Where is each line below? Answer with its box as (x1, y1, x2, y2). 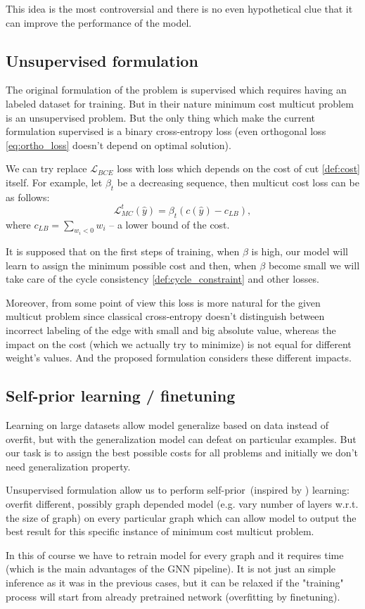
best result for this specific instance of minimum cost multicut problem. (6, 524, 314, 539)
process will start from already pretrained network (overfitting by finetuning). (6, 589, 340, 603)
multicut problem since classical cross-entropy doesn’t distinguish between (6, 309, 325, 323)
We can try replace (6, 161, 87, 176)
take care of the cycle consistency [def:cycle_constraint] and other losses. (6, 271, 319, 286)
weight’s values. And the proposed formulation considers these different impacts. (6, 350, 352, 365)
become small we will (268, 257, 360, 272)
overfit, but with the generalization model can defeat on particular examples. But (6, 431, 357, 446)
